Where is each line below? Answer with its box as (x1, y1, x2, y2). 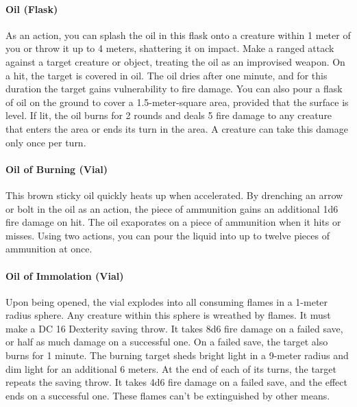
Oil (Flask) (5, 1, 58, 16)
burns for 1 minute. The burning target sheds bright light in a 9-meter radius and (5, 348, 349, 363)
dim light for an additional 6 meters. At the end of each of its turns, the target (5, 361, 336, 376)
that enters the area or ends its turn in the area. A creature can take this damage (5, 121, 348, 135)
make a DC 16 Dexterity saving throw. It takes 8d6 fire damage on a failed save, (5, 321, 343, 335)
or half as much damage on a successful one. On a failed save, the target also (5, 334, 328, 349)
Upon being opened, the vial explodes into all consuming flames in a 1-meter (5, 294, 328, 308)
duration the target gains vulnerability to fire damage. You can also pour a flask (5, 81, 343, 96)
